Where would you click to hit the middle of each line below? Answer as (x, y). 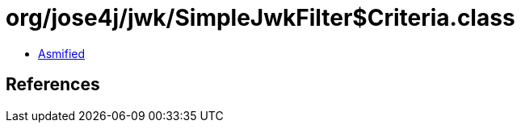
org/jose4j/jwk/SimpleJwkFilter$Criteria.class (260, 18)
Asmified (62, 53)
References (53, 85)
